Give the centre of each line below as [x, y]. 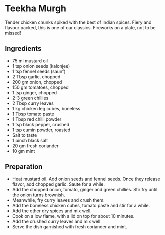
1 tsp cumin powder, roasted [41, 130]
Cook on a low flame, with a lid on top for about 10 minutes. [73, 216]
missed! [13, 33]
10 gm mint [24, 151]
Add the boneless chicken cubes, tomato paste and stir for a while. [81, 205]
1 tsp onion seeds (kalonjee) [41, 66]
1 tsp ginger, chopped [35, 92]
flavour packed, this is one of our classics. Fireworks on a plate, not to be [80, 27]
